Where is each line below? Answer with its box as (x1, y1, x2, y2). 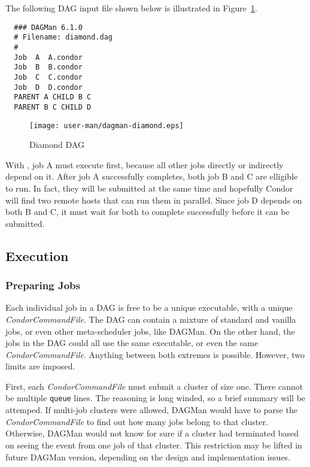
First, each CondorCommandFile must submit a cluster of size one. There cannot (5, 380, 303, 392)
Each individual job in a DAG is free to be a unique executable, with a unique (5, 301, 293, 314)
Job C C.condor (14, 72, 83, 81)
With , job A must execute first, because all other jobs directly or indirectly (5, 158, 284, 171)
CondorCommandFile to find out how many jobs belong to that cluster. (5, 415, 268, 427)
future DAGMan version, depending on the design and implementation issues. (5, 450, 291, 463)
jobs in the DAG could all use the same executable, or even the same (5, 336, 259, 349)
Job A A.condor (14, 53, 83, 62)
